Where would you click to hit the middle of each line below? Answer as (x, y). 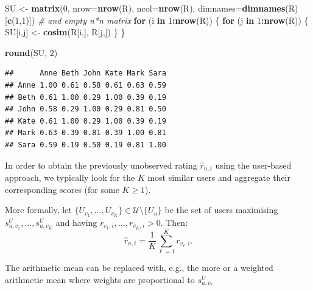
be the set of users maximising (221, 210)
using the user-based (253, 165)
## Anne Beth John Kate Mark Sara (86, 73)
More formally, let (38, 210)
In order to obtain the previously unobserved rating (101, 165)
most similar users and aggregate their (219, 177)
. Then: (174, 223)
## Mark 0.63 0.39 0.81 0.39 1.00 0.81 (86, 133)
